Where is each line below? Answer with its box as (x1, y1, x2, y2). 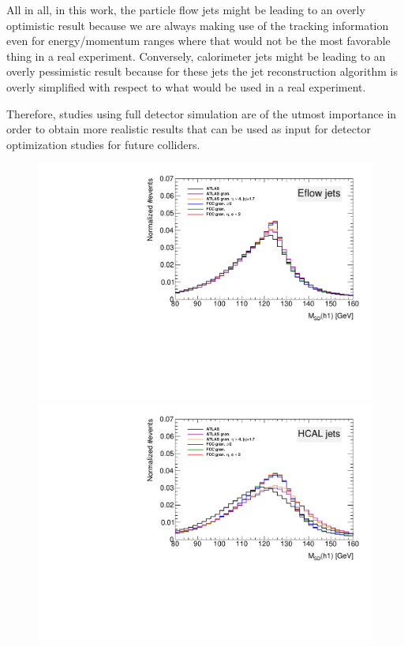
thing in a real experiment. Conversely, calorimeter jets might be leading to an (6, 47, 386, 64)
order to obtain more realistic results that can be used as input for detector (6, 121, 371, 137)
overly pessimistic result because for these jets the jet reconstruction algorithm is (6, 63, 398, 80)
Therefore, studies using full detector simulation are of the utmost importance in (6, 105, 397, 121)
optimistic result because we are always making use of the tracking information (6, 17, 389, 33)
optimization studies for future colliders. (6, 136, 200, 152)
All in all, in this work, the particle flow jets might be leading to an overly (6, 2, 365, 17)
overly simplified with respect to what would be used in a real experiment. (6, 78, 366, 95)
